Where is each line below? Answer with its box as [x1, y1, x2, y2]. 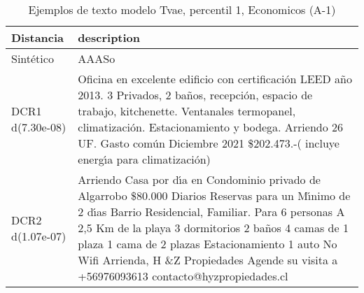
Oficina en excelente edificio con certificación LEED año [78, 71, 352, 87]
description [78, 29, 141, 45]
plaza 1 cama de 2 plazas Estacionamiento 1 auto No [78, 236, 337, 252]
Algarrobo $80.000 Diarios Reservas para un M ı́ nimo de [78, 187, 351, 203]
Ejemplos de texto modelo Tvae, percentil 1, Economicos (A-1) [28, 1, 336, 17]
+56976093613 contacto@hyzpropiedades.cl [78, 268, 288, 284]
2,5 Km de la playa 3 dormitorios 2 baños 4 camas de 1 [78, 220, 349, 236]
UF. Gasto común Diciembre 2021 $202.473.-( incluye [78, 135, 339, 151]
